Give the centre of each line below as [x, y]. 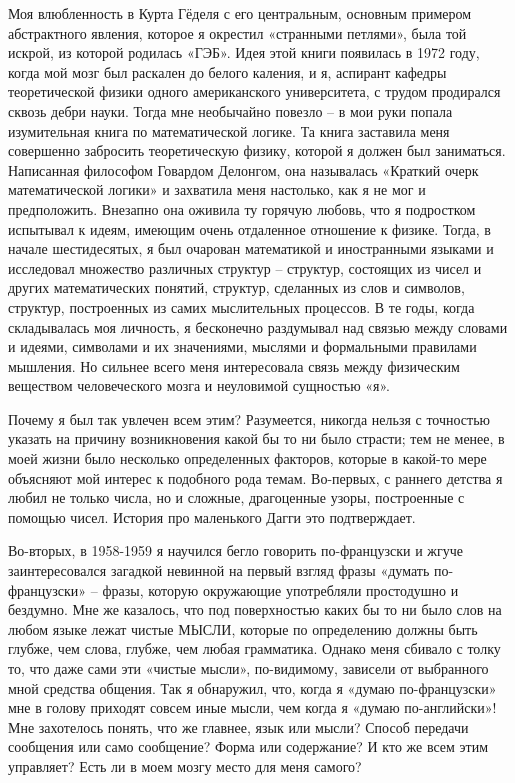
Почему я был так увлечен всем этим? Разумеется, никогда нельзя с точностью [249, 418]
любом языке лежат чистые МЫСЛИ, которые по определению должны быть [243, 628]
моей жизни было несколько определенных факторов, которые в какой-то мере [247, 458]
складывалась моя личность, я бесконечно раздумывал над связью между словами [258, 326]
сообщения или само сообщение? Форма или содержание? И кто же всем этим [248, 746]
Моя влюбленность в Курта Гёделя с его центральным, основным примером [240, 13]
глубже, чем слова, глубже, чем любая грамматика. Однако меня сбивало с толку [254, 648]
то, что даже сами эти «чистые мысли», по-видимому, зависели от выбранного [248, 668]
